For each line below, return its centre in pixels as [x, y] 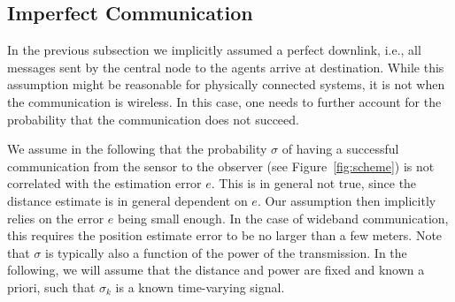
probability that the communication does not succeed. [153, 119]
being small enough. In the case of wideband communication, [283, 218]
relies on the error [56, 218]
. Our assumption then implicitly [347, 200]
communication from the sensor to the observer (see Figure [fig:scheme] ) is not [221, 166]
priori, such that [51, 287]
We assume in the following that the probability [137, 149]
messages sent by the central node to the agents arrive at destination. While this [226, 67]
